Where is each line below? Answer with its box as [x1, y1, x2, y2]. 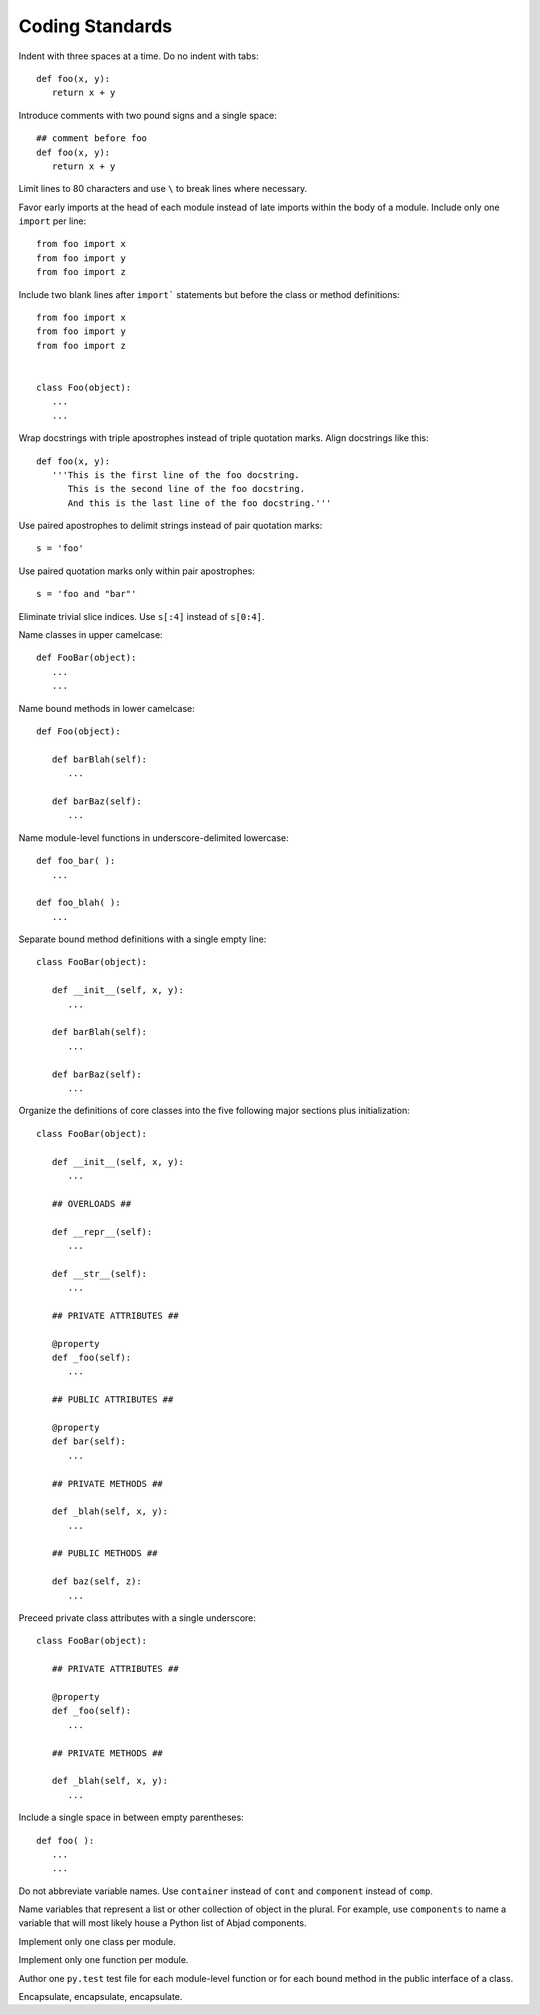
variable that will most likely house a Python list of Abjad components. [18, 1917, 307, 1929]
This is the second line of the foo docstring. [67, 483, 305, 495]
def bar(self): [51, 1436, 127, 1447]
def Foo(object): [36, 726, 121, 737]
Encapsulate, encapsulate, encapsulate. [18, 1991, 183, 2003]
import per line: [18, 215, 87, 227]
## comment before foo [36, 133, 148, 144]
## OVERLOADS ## [51, 1198, 132, 1209]
